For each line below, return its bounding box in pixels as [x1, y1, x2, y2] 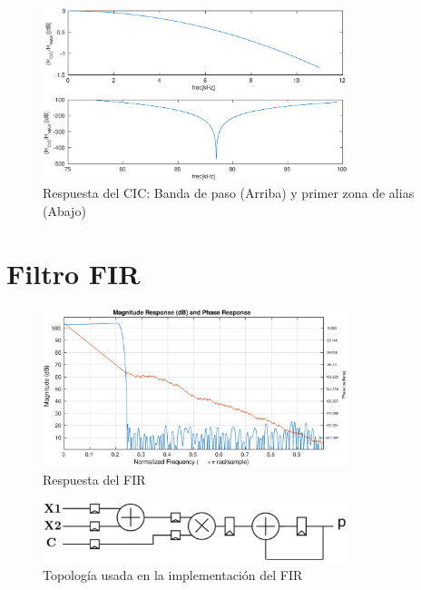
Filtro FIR [6, 254, 141, 291]
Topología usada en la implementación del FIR [43, 565, 303, 584]
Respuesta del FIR [43, 470, 146, 489]
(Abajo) [43, 201, 86, 220]
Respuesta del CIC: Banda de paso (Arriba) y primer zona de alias [43, 183, 415, 202]
